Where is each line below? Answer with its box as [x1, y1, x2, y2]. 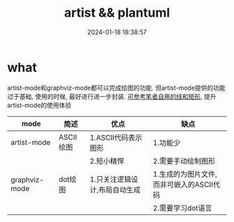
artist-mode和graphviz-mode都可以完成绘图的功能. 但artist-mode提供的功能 [7, 84, 226, 92]
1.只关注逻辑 [89, 174, 132, 184]
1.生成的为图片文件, [153, 169, 217, 179]
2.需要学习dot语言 [153, 203, 212, 213]
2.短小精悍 [89, 156, 125, 166]
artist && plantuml [63, 5, 171, 21]
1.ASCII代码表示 [89, 132, 143, 142]
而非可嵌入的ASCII [153, 180, 214, 189]
